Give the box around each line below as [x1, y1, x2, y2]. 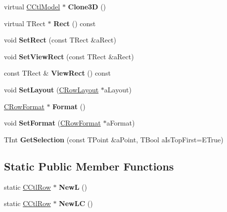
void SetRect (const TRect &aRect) [4, 35, 117, 45]
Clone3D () [68, 1, 106, 11]
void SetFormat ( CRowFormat [4, 118, 101, 128]
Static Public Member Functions [4, 158, 174, 173]
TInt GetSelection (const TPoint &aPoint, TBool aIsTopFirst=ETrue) [4, 134, 224, 144]
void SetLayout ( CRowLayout [4, 84, 99, 94]
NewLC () [59, 198, 93, 209]
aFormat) [106, 118, 135, 128]
